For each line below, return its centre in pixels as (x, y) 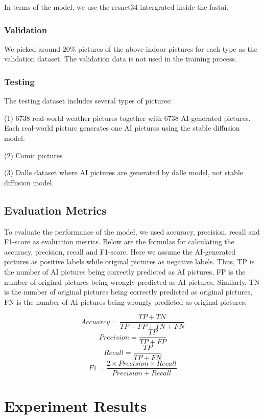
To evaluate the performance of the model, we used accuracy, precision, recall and (132, 231)
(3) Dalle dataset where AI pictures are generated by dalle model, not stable (124, 172)
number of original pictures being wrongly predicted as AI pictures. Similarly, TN (132, 281)
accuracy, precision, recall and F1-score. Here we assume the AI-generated (120, 251)
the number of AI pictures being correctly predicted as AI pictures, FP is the (125, 271)
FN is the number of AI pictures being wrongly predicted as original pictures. (126, 301)
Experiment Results (76, 405)
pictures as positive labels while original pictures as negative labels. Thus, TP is (129, 261)
